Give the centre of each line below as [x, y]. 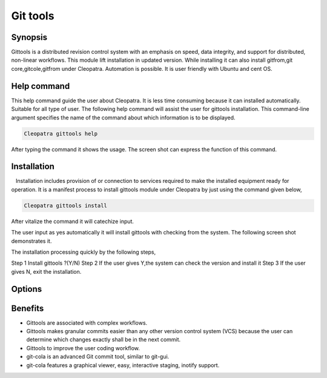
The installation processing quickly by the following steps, [84, 252]
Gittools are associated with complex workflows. [87, 323]
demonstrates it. [31, 241]
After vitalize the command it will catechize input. [73, 221]
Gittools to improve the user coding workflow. [83, 348]
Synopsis [29, 37]
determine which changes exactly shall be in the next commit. [104, 340]
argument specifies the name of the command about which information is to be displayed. [123, 118]
